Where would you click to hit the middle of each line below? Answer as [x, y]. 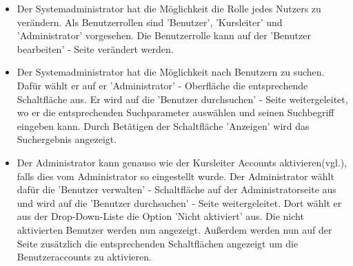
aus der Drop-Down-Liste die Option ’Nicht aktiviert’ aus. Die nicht [160, 216]
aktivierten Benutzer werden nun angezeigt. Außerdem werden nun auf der [174, 229]
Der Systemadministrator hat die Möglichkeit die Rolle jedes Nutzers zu [169, 8]
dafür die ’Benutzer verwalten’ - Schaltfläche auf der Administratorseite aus [176, 189]
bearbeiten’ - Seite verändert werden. [95, 48]
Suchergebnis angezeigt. [67, 139]
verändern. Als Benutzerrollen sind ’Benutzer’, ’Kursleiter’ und [150, 22]
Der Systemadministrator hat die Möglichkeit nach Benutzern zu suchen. [171, 72]
